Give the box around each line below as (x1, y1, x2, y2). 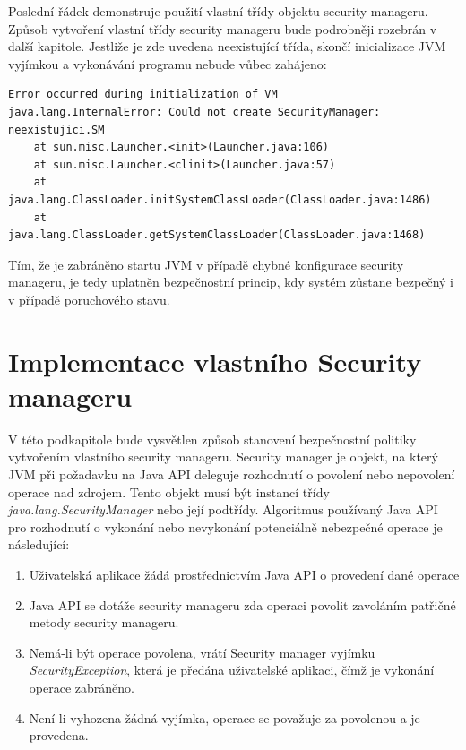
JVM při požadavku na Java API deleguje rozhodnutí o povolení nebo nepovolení (8, 465, 455, 483)
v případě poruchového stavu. (8, 289, 170, 308)
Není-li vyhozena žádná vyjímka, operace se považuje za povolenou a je (29, 708, 420, 727)
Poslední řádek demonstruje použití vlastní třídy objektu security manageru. (8, 2, 428, 20)
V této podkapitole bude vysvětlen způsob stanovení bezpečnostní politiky (8, 429, 417, 448)
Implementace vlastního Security (8, 342, 422, 379)
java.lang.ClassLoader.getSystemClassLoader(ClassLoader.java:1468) (8, 228, 426, 242)
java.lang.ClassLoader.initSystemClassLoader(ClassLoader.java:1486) (8, 193, 432, 206)
